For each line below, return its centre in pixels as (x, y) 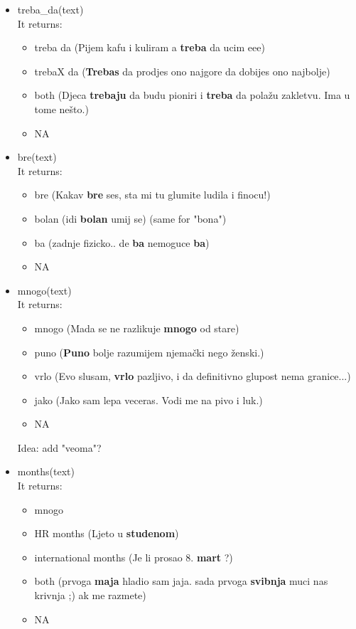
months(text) (46, 471)
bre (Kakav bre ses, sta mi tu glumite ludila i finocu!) (152, 195)
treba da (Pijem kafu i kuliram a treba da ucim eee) (150, 47)
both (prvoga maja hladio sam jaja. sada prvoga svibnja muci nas (181, 581)
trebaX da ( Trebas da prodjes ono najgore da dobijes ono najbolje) (182, 71)
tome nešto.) (61, 109)
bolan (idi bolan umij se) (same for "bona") (130, 218)
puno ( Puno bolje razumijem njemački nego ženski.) (149, 352)
